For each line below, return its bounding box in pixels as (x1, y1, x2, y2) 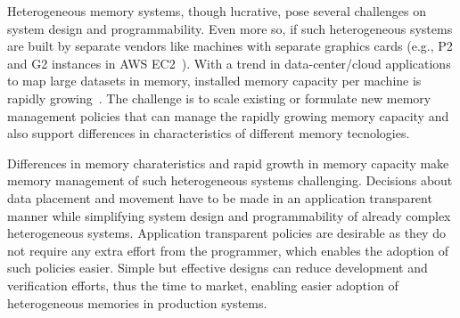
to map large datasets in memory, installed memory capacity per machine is (7, 71, 422, 90)
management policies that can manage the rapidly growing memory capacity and (7, 106, 449, 125)
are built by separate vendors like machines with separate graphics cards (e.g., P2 (7, 37, 453, 55)
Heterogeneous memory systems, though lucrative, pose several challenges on (7, 2, 427, 20)
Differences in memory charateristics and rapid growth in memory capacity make (7, 153, 449, 172)
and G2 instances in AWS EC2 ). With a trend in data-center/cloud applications (7, 53, 451, 72)
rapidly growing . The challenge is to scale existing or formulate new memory (7, 88, 431, 107)
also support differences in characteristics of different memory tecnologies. (7, 124, 410, 143)
